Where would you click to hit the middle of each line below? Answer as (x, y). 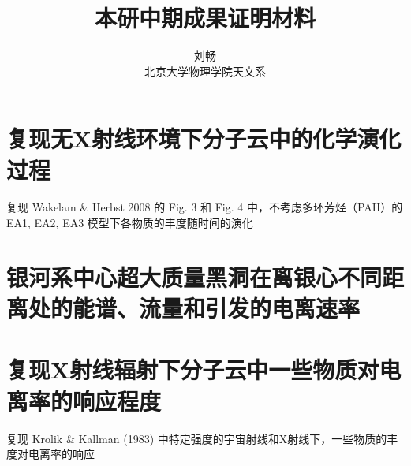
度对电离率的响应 (50, 454)
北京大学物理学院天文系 (205, 71)
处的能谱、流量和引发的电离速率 (194, 308)
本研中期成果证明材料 (205, 18)
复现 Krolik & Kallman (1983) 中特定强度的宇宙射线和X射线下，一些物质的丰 (202, 438)
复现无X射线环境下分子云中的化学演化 (204, 138)
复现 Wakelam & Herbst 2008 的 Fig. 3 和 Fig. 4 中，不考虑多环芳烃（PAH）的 (205, 207)
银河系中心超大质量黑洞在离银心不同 (194, 276)
